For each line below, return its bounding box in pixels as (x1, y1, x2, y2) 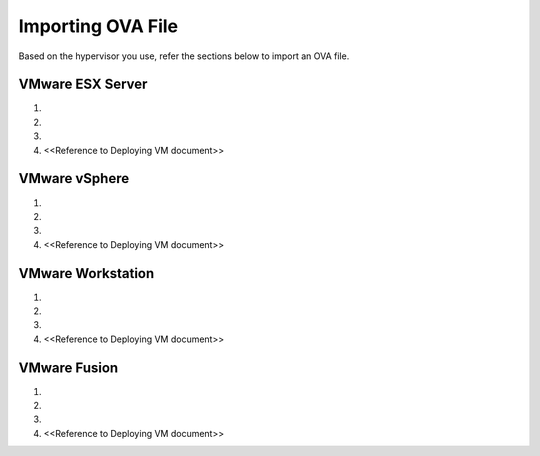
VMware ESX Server (18, 76, 148, 93)
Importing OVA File (18, 15, 179, 37)
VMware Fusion (18, 359, 119, 376)
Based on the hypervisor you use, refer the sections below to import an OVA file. (18, 50, 350, 62)
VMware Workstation (18, 265, 155, 282)
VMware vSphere (18, 170, 130, 187)
